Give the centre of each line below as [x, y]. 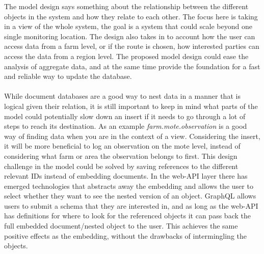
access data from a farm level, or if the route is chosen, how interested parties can [132, 46]
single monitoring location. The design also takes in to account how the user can [130, 36]
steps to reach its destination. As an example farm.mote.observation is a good [126, 126]
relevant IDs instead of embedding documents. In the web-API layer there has [126, 176]
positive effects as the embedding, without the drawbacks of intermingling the [125, 235]
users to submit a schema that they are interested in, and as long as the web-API [131, 205]
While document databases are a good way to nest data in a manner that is [122, 96]
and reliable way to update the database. [68, 76]
